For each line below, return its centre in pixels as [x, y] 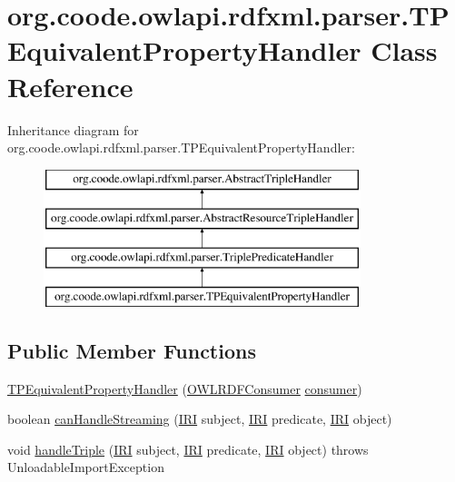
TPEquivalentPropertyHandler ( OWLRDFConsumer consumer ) [185, 388]
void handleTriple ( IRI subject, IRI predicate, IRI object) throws [188, 449]
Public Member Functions [132, 350]
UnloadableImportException [86, 467]
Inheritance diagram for [73, 129]
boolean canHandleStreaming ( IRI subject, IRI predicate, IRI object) [200, 419]
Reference [70, 86]
